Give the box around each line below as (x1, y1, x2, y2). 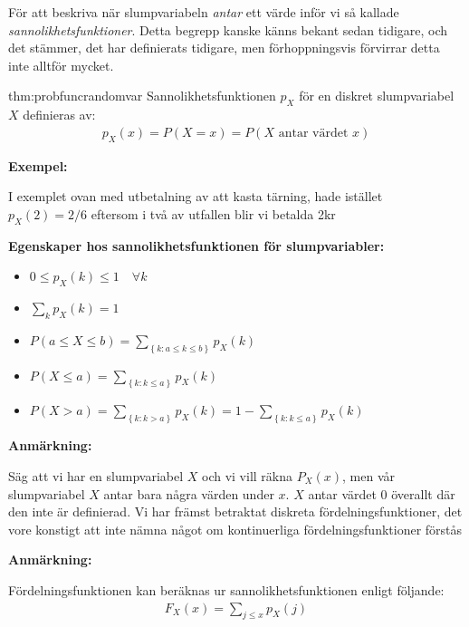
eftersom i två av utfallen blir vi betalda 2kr (91, 204, 336, 223)
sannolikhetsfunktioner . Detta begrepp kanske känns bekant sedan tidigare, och (8, 20, 448, 39)
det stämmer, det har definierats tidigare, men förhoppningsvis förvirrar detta (8, 38, 440, 57)
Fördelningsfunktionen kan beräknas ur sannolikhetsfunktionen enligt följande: (8, 580, 445, 599)
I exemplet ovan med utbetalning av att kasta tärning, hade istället (8, 187, 383, 206)
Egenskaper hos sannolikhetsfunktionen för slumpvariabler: (8, 236, 385, 255)
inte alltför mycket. (8, 55, 114, 74)
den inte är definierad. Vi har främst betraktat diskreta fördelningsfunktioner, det (8, 502, 463, 521)
